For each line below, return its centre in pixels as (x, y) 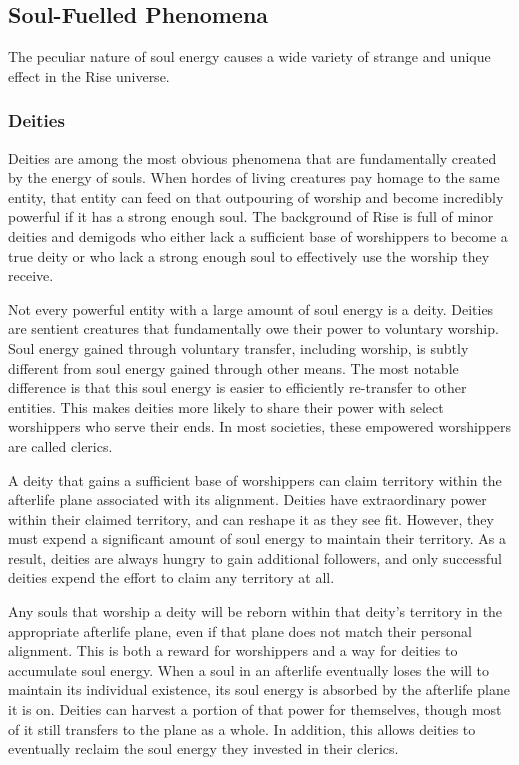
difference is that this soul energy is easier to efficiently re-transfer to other (237, 387)
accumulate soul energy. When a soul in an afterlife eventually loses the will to (249, 669)
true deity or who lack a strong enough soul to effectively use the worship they (249, 255)
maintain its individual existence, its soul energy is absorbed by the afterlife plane (259, 689)
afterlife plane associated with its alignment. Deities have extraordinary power (247, 499)
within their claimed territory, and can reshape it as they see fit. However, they (251, 518)
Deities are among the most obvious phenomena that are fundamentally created (252, 157)
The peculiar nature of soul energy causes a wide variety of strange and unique (249, 56)
